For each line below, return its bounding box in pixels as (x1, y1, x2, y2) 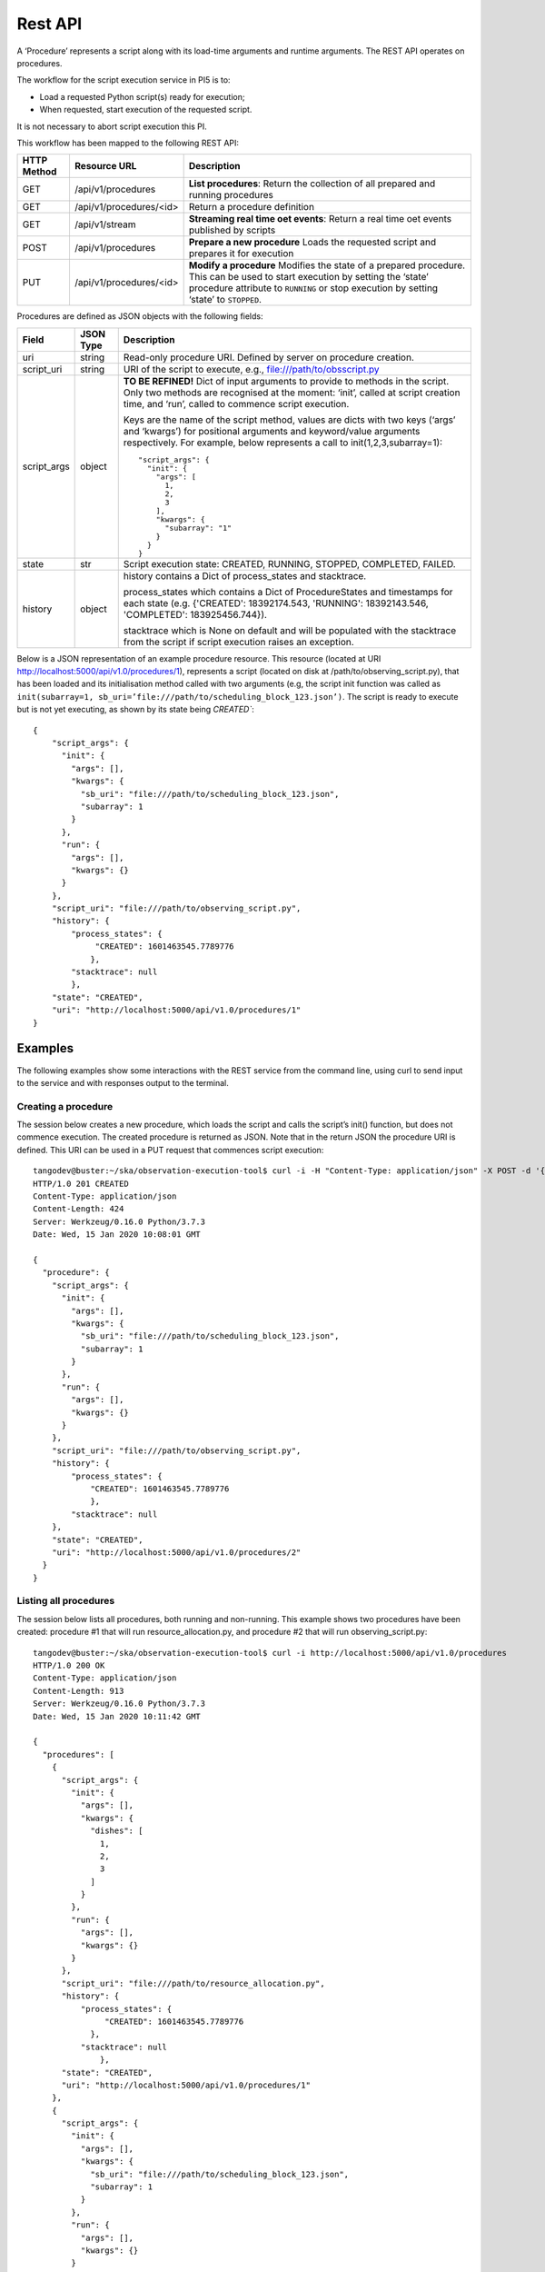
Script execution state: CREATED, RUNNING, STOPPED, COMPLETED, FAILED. (123, 557, 456, 570)
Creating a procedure (16, 1100, 114, 1112)
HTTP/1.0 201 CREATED (33, 1178, 129, 1189)
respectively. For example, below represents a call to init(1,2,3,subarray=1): (123, 436, 443, 449)
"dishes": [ (90, 1826, 144, 1836)
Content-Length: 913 (33, 1686, 124, 1696)
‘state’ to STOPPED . (188, 294, 263, 306)
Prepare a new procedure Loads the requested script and (188, 236, 436, 249)
